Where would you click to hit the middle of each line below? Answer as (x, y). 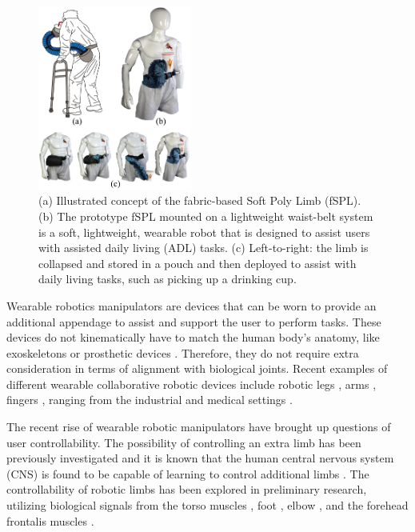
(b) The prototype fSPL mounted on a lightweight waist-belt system (206, 216)
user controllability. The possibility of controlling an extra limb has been (184, 442)
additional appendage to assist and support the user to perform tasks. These (194, 321)
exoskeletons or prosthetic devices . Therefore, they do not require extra (183, 352)
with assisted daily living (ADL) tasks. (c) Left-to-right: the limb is (204, 248)
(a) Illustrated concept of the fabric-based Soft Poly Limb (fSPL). (200, 200)
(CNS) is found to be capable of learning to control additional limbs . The (188, 473)
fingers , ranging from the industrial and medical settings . (150, 400)
